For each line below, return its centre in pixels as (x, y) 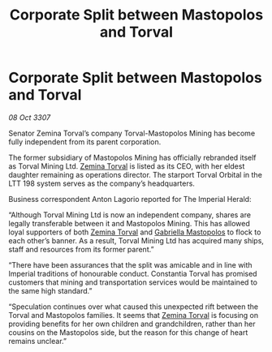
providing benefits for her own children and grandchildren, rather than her (132, 324)
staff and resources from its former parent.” (81, 249)
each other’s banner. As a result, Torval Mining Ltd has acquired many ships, (136, 240)
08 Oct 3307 (30, 117)
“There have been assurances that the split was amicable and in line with (131, 264)
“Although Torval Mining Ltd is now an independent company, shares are (130, 215)
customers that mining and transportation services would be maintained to (133, 282)
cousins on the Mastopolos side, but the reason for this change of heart (128, 332)
